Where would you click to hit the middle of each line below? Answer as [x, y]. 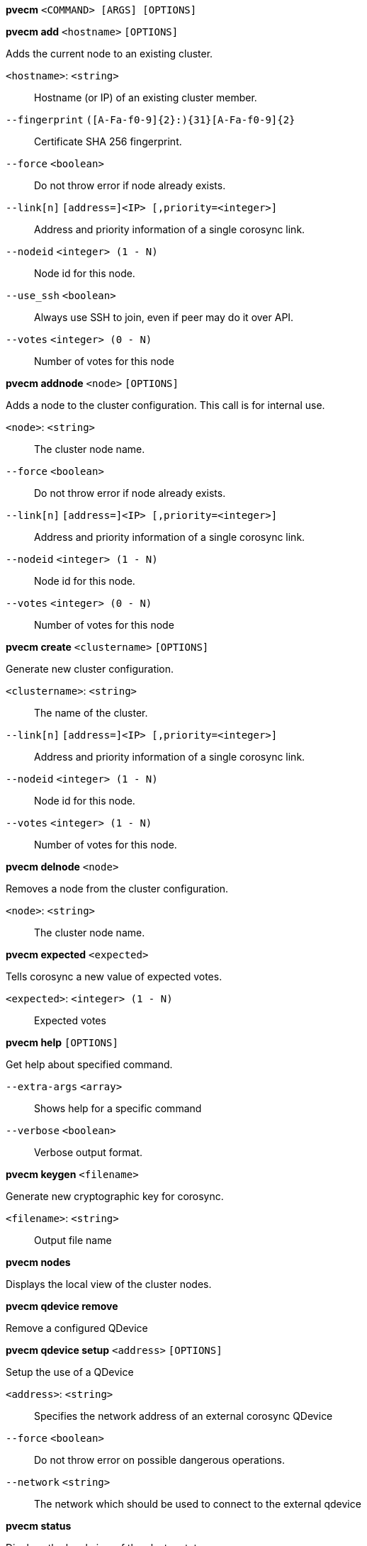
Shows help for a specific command [118, 1108]
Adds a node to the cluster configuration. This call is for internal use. [165, 405]
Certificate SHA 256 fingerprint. [108, 141]
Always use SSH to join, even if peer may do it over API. [164, 317]
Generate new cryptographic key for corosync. [115, 1196]
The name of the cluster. [91, 713]
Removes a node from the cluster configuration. [117, 889]
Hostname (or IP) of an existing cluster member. [146, 97]
